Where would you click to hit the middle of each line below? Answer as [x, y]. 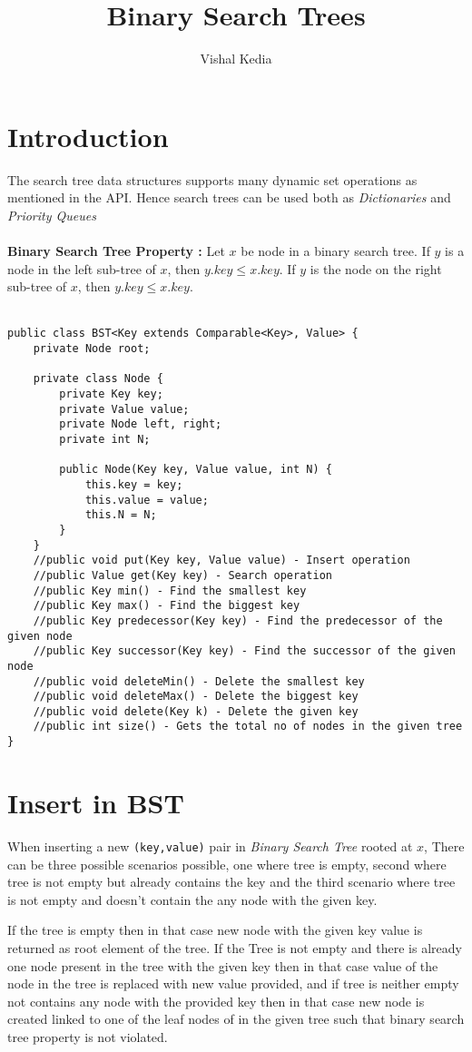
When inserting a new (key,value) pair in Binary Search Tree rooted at [210, 846]
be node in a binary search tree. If [335, 251]
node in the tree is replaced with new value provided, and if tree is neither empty [233, 983]
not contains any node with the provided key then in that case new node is [216, 1001]
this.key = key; [134, 484]
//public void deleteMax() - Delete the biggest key [196, 697]
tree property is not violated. [88, 1036]
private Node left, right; [141, 424]
